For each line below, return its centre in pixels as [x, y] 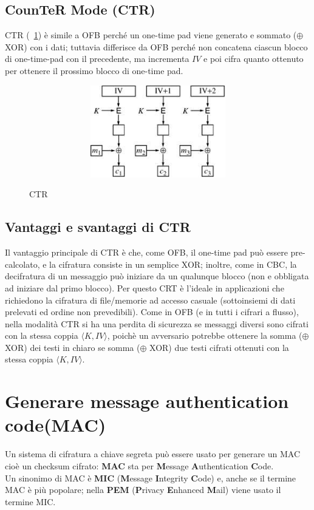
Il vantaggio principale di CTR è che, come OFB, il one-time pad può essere [146, 252]
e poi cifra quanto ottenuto [254, 59]
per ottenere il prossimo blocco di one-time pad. [94, 70]
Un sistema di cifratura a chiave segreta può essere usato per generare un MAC [153, 454]
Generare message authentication [147, 401]
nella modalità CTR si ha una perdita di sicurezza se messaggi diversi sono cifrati [157, 323]
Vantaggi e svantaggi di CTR [98, 227]
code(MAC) [56, 425]
